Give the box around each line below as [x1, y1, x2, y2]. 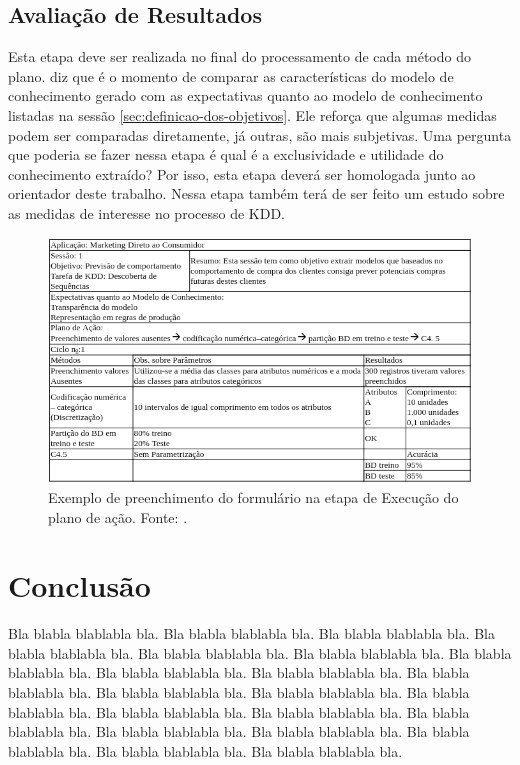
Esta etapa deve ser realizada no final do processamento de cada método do [8, 46, 471, 67]
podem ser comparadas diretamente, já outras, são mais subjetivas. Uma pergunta [8, 124, 512, 145]
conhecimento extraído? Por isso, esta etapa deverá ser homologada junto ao [8, 163, 476, 184]
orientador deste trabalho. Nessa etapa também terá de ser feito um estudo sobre [8, 183, 505, 204]
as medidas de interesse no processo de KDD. [8, 202, 285, 223]
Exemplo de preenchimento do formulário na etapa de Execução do [48, 486, 459, 507]
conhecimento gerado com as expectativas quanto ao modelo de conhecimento [8, 85, 483, 106]
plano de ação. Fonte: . [48, 506, 188, 527]
